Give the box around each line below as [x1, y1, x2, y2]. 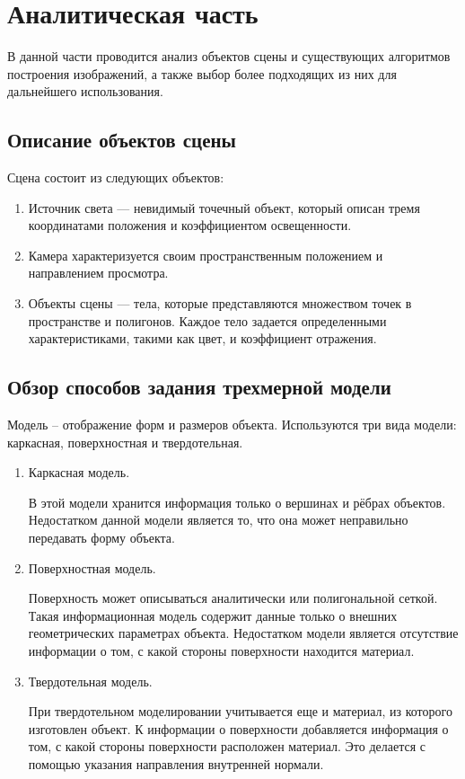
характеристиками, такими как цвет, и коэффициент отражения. [28, 329, 377, 348]
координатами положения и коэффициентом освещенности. [28, 216, 352, 235]
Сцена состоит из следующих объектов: [7, 168, 224, 187]
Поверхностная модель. [28, 558, 156, 577]
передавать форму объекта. [28, 528, 175, 547]
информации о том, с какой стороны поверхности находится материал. [28, 642, 415, 659]
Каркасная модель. [28, 463, 130, 482]
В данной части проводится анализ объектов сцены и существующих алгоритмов [7, 47, 451, 66]
